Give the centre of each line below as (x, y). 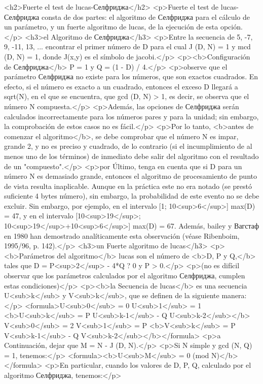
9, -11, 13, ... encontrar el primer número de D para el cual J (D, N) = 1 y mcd (127, 46)
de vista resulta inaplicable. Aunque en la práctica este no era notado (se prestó (128, 186)
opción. (231, 27)
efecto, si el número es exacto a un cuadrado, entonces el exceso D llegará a (121, 86)
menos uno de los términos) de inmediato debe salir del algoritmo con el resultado (131, 156)
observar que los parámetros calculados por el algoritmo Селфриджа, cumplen (125, 276)
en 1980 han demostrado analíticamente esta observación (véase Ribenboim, (122, 235)
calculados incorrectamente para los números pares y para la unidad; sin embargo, (131, 116)
